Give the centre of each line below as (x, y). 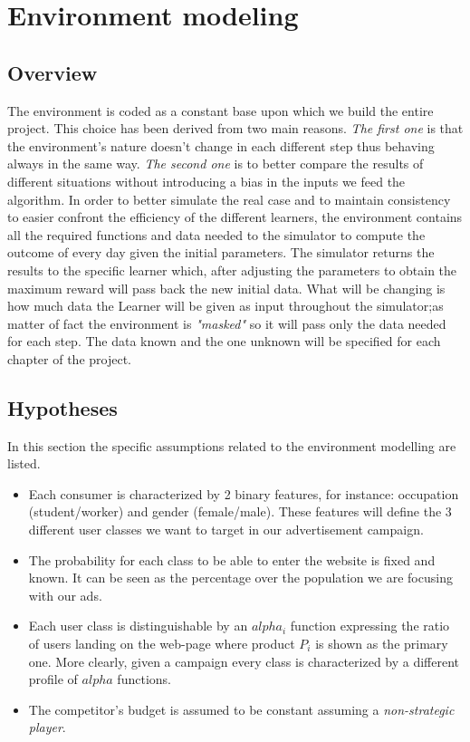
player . (47, 727)
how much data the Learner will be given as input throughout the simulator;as (225, 306)
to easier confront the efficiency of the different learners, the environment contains (235, 217)
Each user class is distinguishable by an (138, 626)
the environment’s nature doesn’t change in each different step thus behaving (221, 145)
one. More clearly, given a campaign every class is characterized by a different (244, 661)
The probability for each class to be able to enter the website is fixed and (232, 559)
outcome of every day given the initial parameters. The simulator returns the (221, 252)
